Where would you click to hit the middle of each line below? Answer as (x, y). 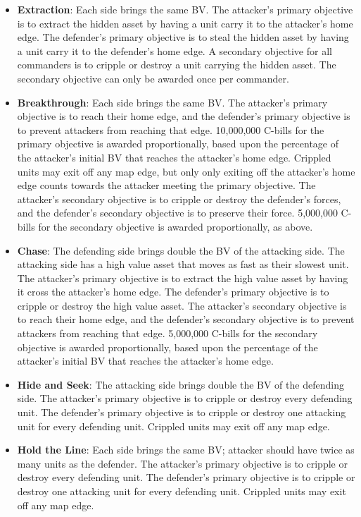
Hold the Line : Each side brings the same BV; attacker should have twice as (186, 450)
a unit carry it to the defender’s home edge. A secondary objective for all (175, 50)
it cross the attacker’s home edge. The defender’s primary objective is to (173, 292)
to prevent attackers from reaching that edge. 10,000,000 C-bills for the (171, 129)
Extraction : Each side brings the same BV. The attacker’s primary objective (185, 9)
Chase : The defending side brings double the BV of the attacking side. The (181, 250)
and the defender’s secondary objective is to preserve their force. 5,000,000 (177, 213)
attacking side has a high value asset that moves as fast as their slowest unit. (183, 264)
